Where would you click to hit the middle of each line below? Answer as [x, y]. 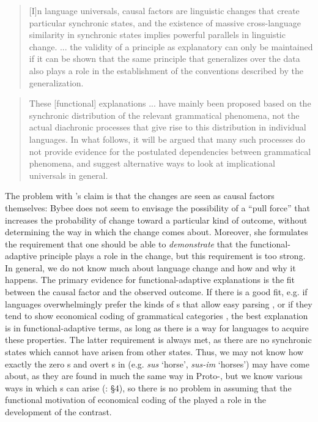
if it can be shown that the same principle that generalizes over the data [165, 58]
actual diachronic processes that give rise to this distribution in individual [168, 127]
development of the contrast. [58, 412]
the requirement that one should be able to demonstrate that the [126, 243]
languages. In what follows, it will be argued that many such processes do [167, 139]
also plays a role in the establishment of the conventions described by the [166, 70]
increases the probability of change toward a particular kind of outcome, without [156, 220]
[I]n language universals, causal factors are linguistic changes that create [164, 10]
